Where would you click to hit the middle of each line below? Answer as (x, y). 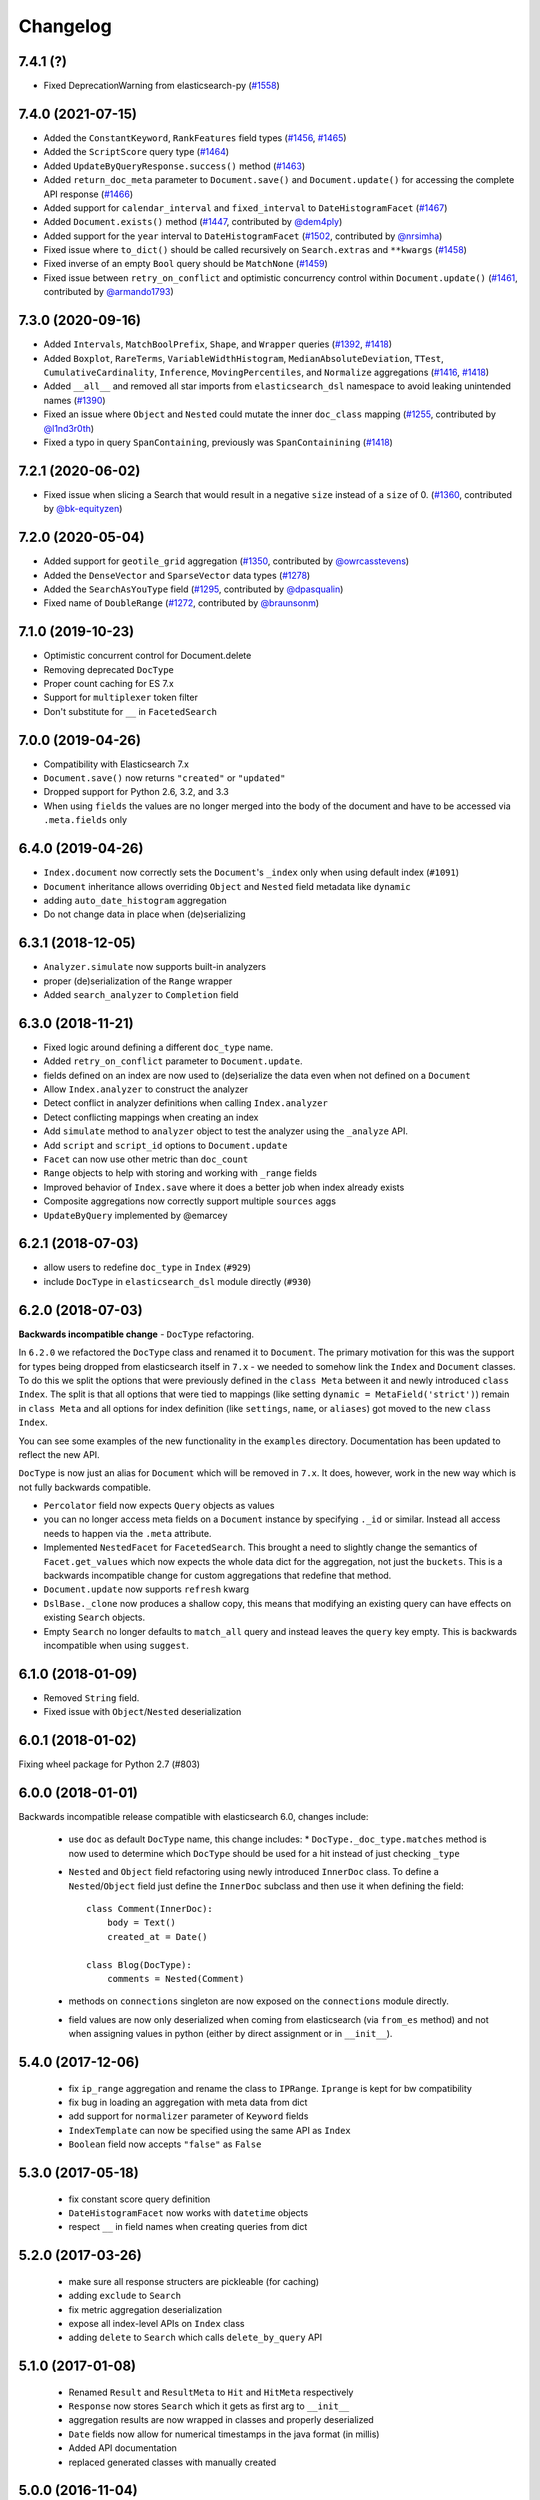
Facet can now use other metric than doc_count (146, 1159)
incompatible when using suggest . (116, 1645)
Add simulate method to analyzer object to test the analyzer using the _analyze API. (226, 1131)
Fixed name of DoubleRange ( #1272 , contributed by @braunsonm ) (181, 603)
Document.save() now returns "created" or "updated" (164, 778)
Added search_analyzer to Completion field (141, 994)
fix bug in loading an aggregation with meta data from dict (188, 2102)
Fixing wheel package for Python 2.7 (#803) (109, 1764)
